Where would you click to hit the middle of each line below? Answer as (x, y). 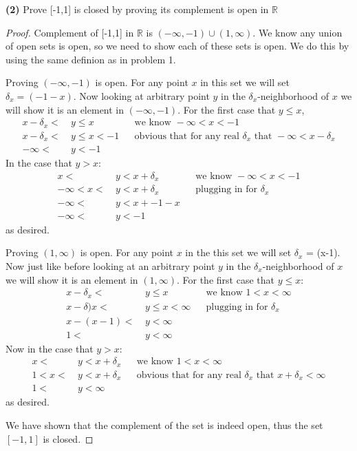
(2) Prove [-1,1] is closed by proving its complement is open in (137, 9)
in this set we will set (245, 82)
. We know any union (297, 32)
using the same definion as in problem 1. (91, 59)
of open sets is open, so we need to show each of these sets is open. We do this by (177, 46)
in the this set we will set (238, 252)
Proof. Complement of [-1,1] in (70, 32)
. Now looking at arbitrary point (141, 95)
